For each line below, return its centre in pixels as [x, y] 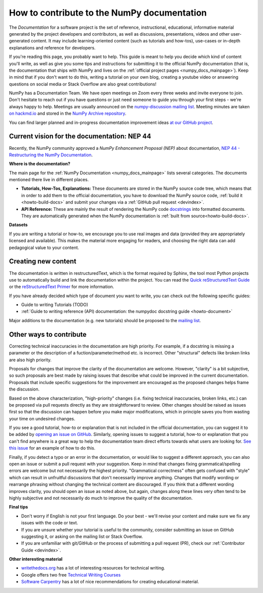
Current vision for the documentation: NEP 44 [80, 136]
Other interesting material [36, 559]
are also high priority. [30, 360]
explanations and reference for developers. [52, 48]
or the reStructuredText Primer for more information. [62, 287]
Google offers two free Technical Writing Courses [71, 575]
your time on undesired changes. [42, 419]
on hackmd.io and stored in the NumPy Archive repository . [68, 113]
